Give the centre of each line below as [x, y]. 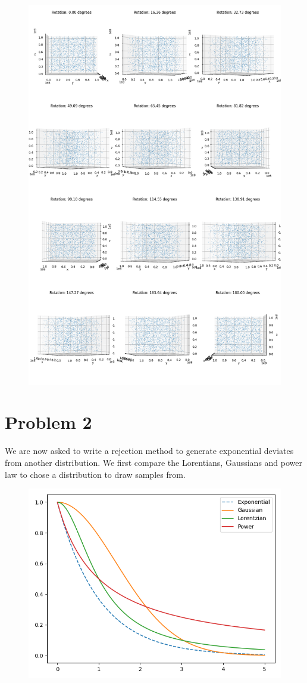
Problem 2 [48, 422]
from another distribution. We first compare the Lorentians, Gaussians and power [154, 462]
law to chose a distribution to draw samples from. [95, 474]
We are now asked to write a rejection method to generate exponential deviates [149, 451]
